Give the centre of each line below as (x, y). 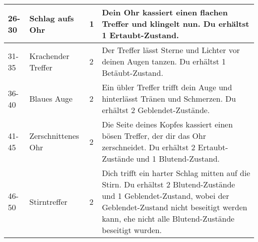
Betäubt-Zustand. (132, 73)
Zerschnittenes (54, 136)
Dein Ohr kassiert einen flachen (165, 12)
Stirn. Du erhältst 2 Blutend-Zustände (168, 184)
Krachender (49, 56)
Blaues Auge (51, 98)
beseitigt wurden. (132, 230)
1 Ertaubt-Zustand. (140, 35)
